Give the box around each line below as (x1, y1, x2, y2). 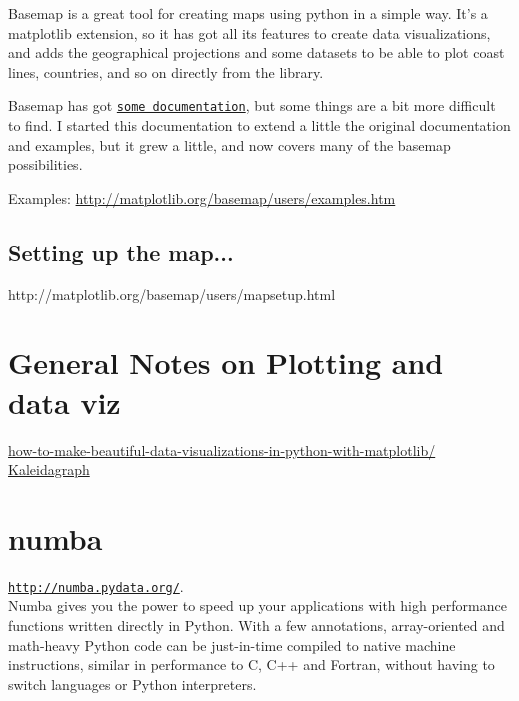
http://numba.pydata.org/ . (8, 575, 184, 596)
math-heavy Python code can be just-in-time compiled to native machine (8, 634, 456, 655)
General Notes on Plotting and (8, 342, 444, 383)
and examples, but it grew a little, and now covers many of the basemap (8, 134, 451, 155)
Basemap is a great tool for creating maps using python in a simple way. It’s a (8, 3, 488, 23)
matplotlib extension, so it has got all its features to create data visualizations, (8, 22, 491, 43)
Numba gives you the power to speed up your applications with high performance (8, 595, 507, 616)
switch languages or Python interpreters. (8, 673, 257, 694)
